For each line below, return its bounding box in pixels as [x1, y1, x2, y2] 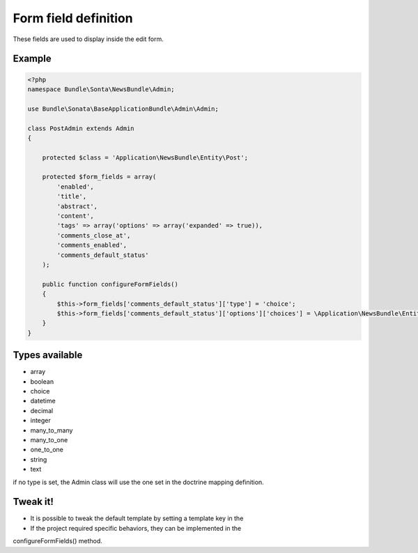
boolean [30, 377, 54, 386]
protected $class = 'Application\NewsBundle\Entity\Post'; [42, 153, 249, 162]
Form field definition [13, 10, 133, 26]
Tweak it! [13, 496, 54, 508]
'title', [56, 192, 87, 201]
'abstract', [56, 202, 98, 210]
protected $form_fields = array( [42, 173, 157, 181]
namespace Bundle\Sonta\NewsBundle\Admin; [27, 85, 175, 93]
